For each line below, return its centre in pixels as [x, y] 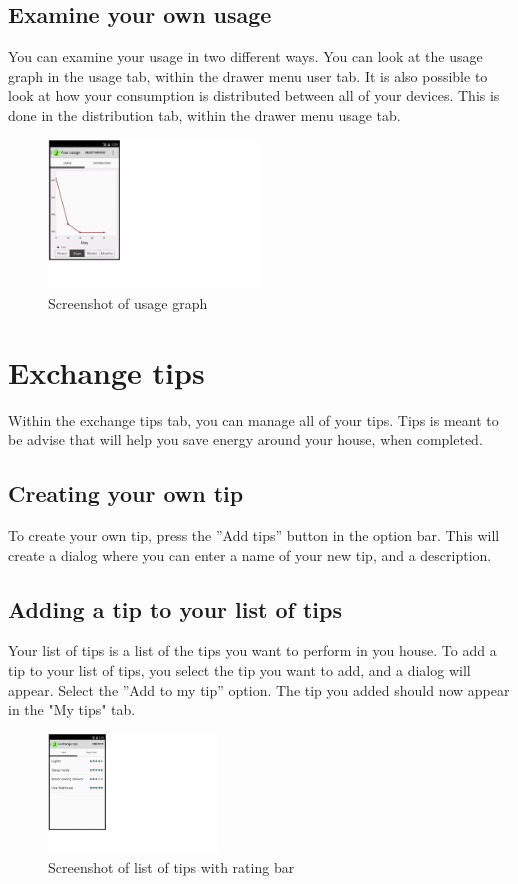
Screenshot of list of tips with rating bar [171, 867]
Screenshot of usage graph [128, 302]
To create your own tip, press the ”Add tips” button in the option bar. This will [254, 534]
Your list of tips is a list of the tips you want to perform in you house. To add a [252, 650]
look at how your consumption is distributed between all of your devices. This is [254, 95]
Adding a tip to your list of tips [175, 608]
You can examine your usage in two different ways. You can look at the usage [245, 56]
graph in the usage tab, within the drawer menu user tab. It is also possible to [248, 75]
